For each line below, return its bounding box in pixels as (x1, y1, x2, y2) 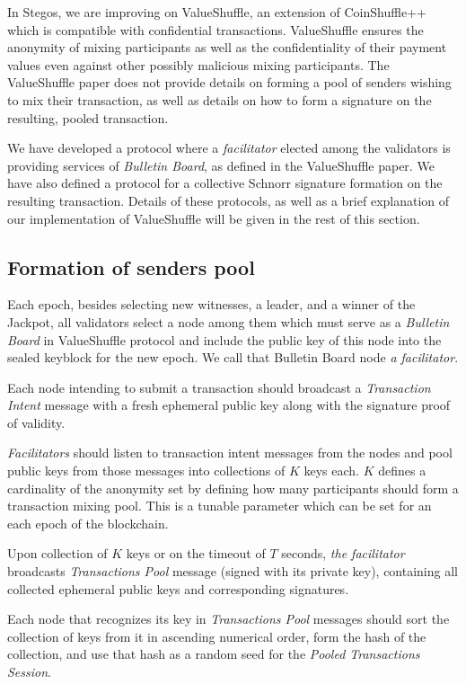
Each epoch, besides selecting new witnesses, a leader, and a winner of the (7, 295, 416, 314)
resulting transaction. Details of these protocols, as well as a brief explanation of (7, 191, 450, 209)
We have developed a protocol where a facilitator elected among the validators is (7, 138, 451, 157)
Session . (7, 662, 51, 681)
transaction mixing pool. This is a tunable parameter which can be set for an (7, 496, 432, 515)
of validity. (7, 413, 66, 431)
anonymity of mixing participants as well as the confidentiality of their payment (7, 38, 447, 57)
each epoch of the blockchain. (7, 513, 169, 532)
